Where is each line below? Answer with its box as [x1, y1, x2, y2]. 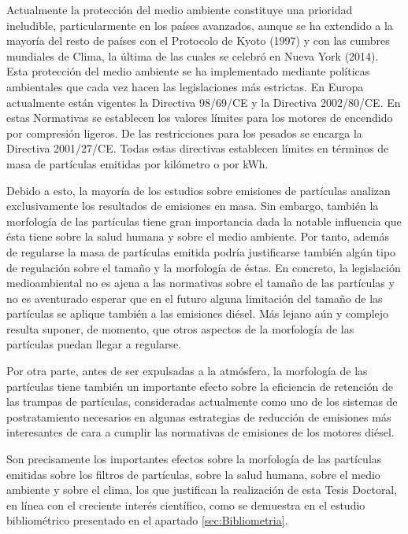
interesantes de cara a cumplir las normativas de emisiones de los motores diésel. [6, 424, 395, 440]
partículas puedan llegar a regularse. [6, 336, 181, 352]
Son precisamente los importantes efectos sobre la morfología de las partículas [6, 451, 382, 467]
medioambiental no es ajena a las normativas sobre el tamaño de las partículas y [6, 274, 395, 291]
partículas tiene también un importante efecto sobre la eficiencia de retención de [6, 377, 394, 394]
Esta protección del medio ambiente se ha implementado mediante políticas [6, 63, 370, 79]
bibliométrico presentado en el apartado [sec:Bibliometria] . [6, 512, 288, 528]
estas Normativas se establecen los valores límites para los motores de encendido [6, 109, 393, 126]
